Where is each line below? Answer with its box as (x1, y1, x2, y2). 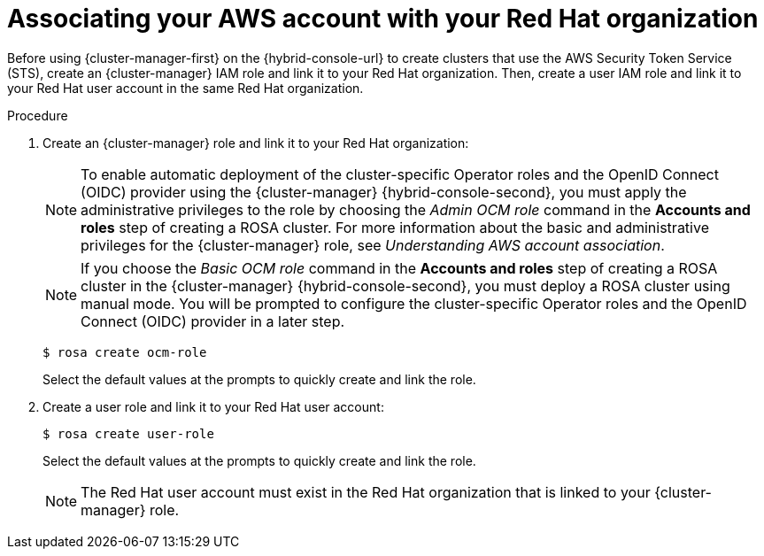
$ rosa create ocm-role (42, 344, 207, 359)
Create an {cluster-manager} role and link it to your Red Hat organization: (42, 135, 469, 151)
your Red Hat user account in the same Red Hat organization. (7, 80, 364, 96)
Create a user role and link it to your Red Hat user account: (42, 398, 384, 414)
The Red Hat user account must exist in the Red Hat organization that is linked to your (81, 483, 651, 501)
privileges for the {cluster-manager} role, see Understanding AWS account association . (81, 236, 665, 254)
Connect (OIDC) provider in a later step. (81, 312, 345, 330)
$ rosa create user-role (42, 426, 214, 441)
